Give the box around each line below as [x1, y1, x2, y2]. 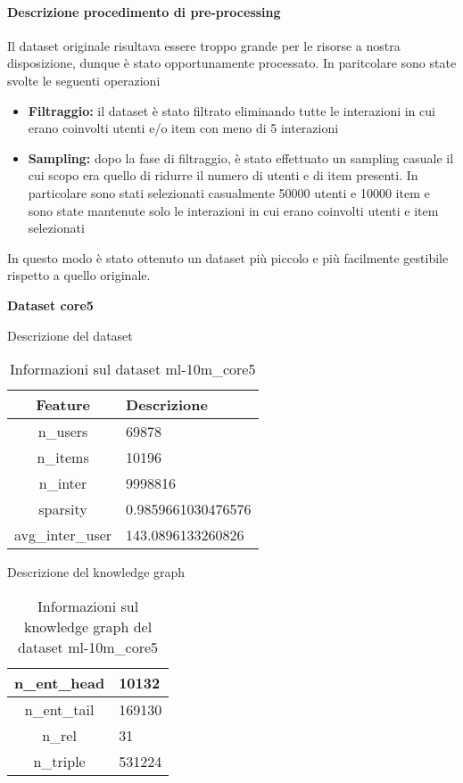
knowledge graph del [24, 615, 153, 637]
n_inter [38, 473, 87, 494]
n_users [37, 421, 88, 442]
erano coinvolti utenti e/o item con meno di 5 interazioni [28, 119, 339, 137]
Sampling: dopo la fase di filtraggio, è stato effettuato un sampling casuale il [28, 148, 454, 167]
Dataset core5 [7, 295, 94, 314]
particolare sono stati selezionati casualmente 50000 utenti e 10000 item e [28, 183, 430, 202]
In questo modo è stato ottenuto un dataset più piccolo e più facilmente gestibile [7, 248, 449, 267]
